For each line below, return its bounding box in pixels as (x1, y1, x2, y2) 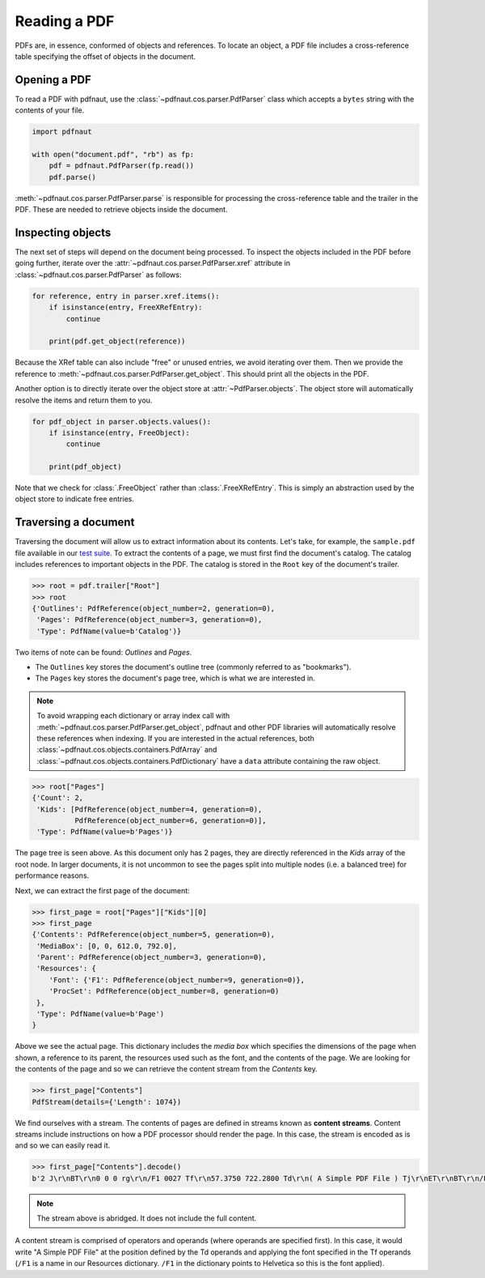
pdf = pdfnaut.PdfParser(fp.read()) (48, 161, 194, 170)
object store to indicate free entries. (15, 494, 135, 504)
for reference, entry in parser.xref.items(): (32, 292, 220, 300)
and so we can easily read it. (15, 1140, 111, 1150)
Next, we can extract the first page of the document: (15, 885, 190, 895)
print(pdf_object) (48, 462, 122, 471)
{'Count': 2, (32, 794, 84, 803)
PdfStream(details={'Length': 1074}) (32, 1097, 182, 1106)
